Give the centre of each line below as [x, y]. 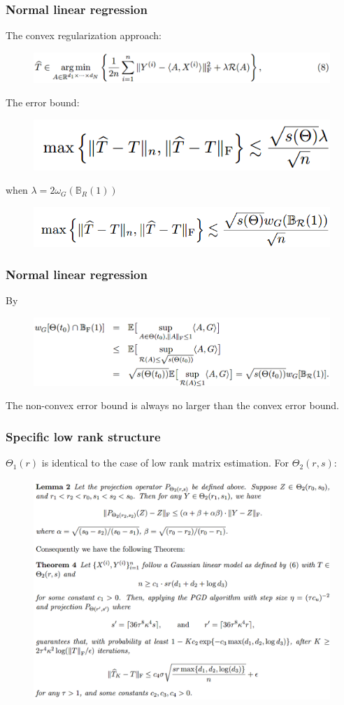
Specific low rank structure [83, 436]
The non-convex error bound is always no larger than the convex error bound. [172, 405]
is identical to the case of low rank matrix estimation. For [165, 463]
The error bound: [43, 102]
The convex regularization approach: [84, 35]
